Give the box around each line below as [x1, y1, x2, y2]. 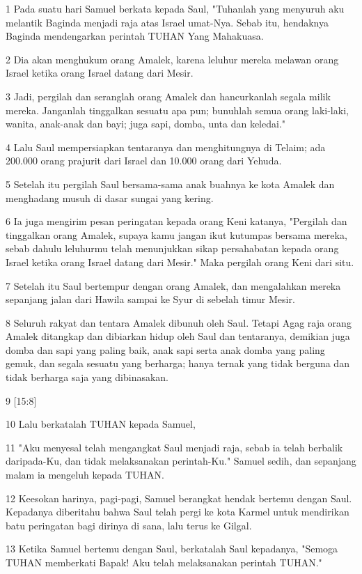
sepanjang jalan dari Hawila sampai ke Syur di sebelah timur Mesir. [6, 292, 295, 307]
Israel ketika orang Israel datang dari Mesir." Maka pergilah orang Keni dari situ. [6, 254, 354, 269]
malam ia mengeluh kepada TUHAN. [6, 467, 164, 482]
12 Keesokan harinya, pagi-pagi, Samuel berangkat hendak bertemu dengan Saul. [6, 490, 352, 505]
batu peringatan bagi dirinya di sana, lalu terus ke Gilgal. [6, 518, 252, 532]
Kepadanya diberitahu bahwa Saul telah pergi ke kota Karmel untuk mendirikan [6, 504, 349, 519]
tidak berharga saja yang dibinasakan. [6, 370, 169, 385]
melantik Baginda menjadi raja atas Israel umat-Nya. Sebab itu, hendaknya [6, 15, 329, 29]
